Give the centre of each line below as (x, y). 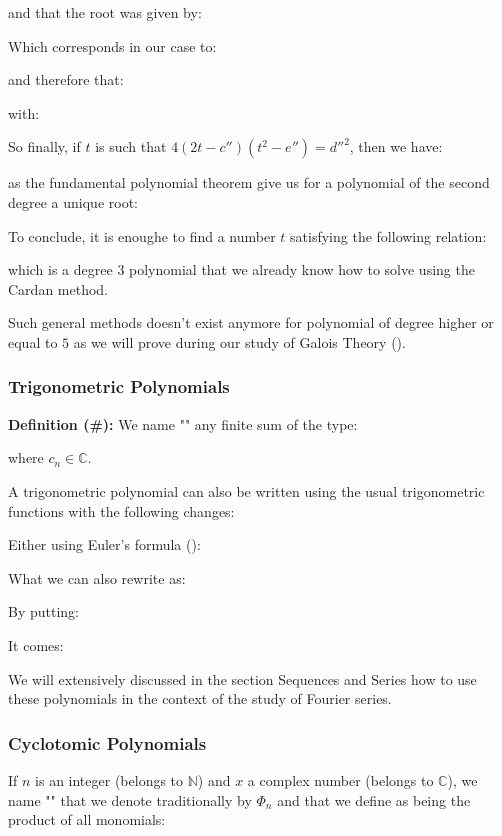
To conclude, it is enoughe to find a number (142, 235)
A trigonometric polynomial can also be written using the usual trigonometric (246, 490)
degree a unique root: (73, 201)
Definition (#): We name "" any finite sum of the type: (183, 423)
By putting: (43, 611)
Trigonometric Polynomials (119, 386)
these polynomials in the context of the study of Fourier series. (200, 698)
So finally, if (44, 146)
